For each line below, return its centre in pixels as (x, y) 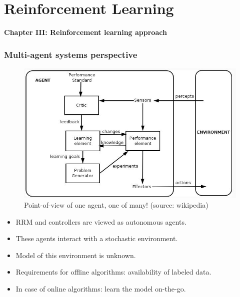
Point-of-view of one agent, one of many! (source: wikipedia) (116, 205)
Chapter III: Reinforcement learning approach (85, 32)
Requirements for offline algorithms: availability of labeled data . (113, 272)
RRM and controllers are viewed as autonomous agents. (101, 221)
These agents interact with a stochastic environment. (97, 238)
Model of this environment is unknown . (76, 255)
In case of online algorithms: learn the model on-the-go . (101, 289)
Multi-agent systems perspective (71, 54)
